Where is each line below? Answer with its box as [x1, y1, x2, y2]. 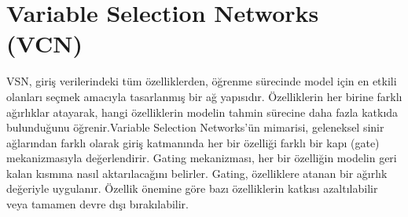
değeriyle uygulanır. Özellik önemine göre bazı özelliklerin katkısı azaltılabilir [6, 180, 378, 197]
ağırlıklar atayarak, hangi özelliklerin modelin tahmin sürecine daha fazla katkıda [6, 103, 399, 120]
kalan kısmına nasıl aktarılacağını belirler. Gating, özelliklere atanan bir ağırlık [6, 165, 388, 181]
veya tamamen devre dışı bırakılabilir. [6, 196, 189, 212]
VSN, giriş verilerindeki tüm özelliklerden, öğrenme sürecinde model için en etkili [6, 73, 397, 89]
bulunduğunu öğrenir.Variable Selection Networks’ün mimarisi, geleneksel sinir [6, 119, 384, 136]
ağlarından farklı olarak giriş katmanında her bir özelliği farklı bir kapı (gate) [6, 134, 380, 150]
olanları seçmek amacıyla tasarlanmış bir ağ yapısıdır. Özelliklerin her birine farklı [6, 88, 402, 104]
